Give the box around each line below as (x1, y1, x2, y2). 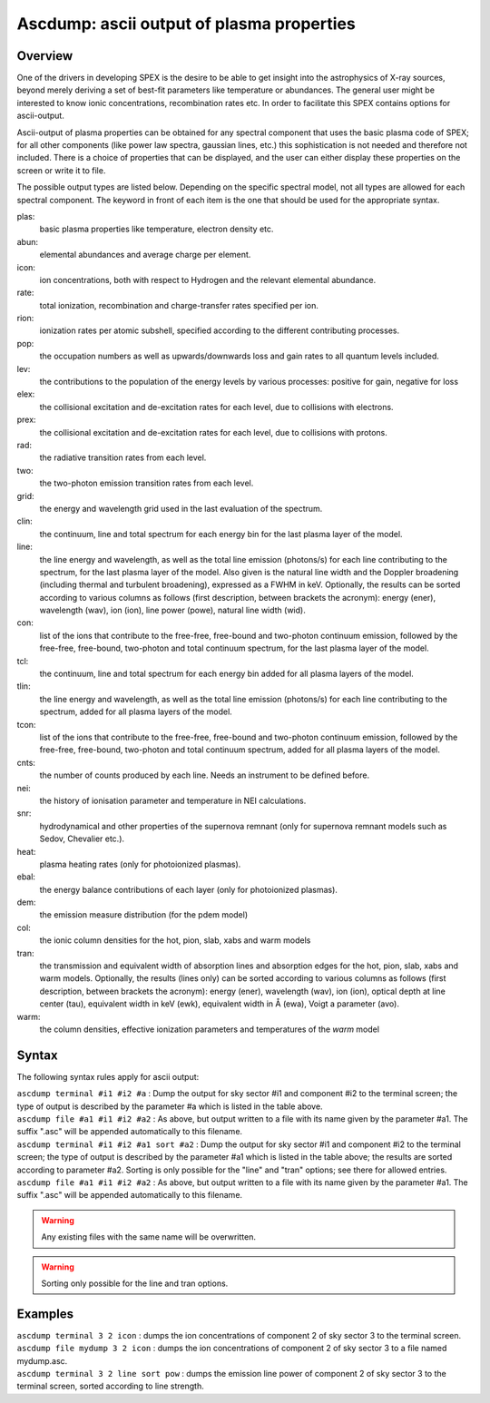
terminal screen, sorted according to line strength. (16, 1380, 204, 1392)
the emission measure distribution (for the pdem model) (39, 909, 249, 920)
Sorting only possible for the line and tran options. (41, 1278, 229, 1289)
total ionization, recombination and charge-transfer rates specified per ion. (39, 299, 319, 310)
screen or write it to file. (16, 164, 106, 176)
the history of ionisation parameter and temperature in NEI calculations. (39, 795, 307, 806)
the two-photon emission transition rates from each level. (39, 477, 254, 489)
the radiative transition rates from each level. (39, 452, 207, 463)
